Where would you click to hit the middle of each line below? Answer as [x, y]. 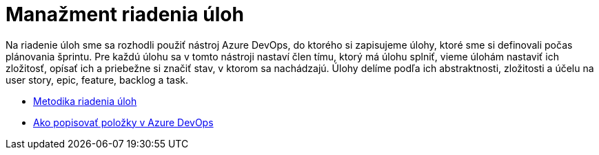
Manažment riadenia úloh [125, 14]
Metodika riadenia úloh [85, 101]
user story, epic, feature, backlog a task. [97, 80]
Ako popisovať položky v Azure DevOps [123, 122]
